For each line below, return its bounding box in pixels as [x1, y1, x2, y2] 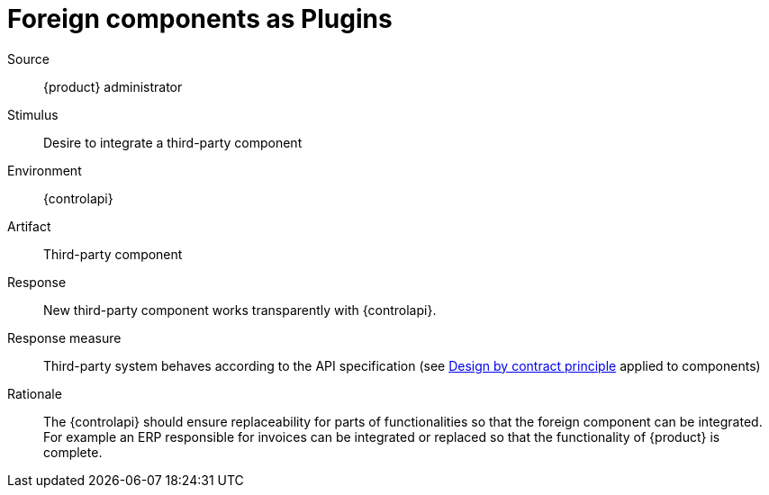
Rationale [7, 385, 62, 401]
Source [7, 50, 50, 67]
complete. [43, 444, 103, 460]
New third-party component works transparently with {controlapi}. [43, 301, 437, 318]
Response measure [7, 329, 122, 346]
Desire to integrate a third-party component [43, 134, 303, 150]
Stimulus [7, 106, 59, 122]
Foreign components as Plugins [7, 4, 393, 34]
